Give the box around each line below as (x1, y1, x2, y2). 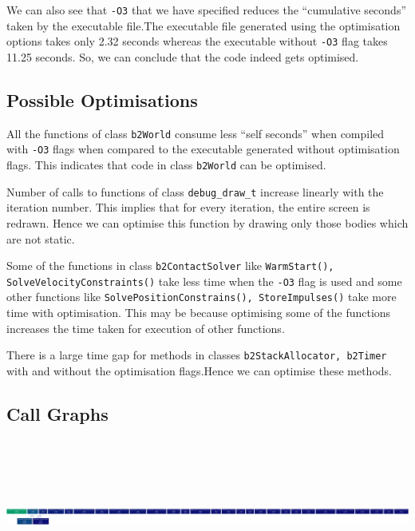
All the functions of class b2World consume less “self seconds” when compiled (6, 125, 385, 141)
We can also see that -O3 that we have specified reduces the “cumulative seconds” (6, 2, 407, 18)
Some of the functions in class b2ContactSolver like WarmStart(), (6, 257, 334, 274)
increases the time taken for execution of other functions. (6, 319, 285, 336)
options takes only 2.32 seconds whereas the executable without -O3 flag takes (6, 33, 388, 50)
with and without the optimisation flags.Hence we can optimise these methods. (6, 362, 392, 378)
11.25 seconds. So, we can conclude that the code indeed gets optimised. (6, 48, 359, 65)
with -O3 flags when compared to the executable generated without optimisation (6, 141, 400, 157)
